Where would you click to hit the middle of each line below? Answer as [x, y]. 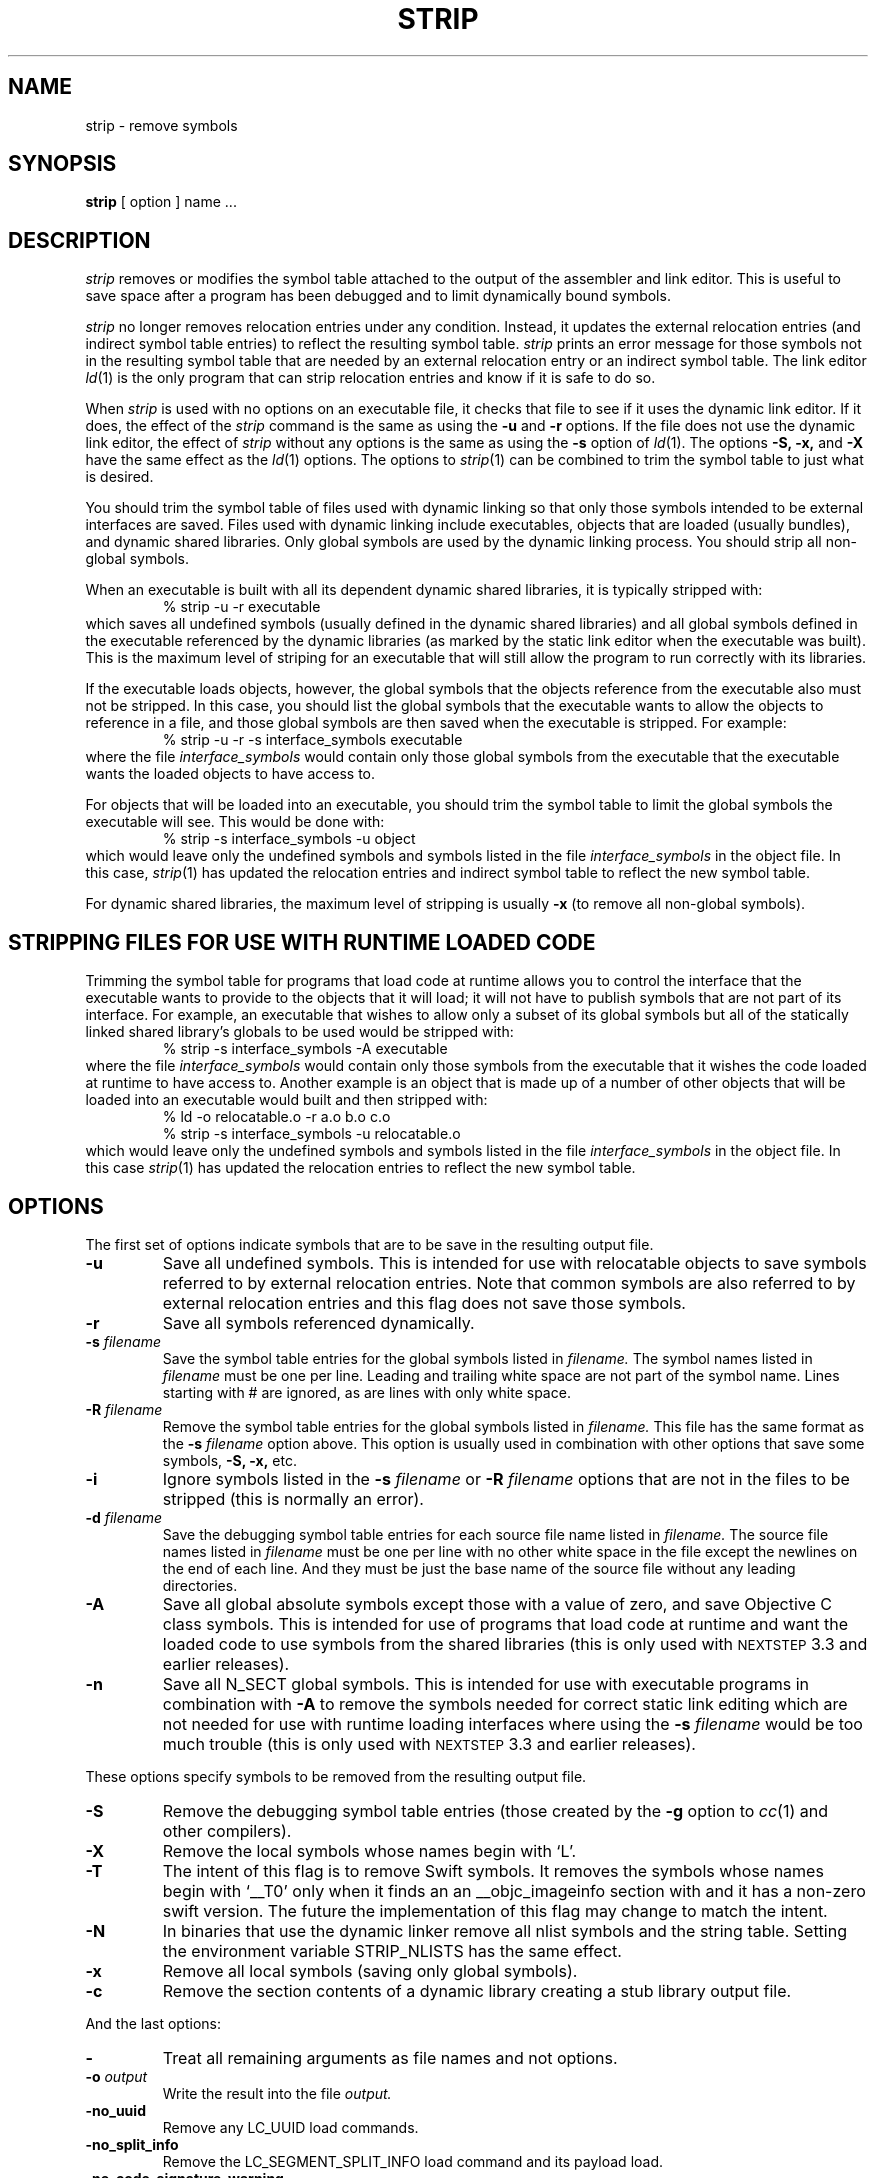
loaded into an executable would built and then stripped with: [286, 1100]
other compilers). [227, 1830]
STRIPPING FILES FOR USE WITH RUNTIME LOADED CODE [302, 942]
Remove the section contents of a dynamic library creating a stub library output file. [477, 1990]
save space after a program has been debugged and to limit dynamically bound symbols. [378, 296]
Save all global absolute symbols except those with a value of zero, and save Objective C [497, 1603]
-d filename [123, 1517]
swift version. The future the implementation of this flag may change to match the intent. [495, 1910]
